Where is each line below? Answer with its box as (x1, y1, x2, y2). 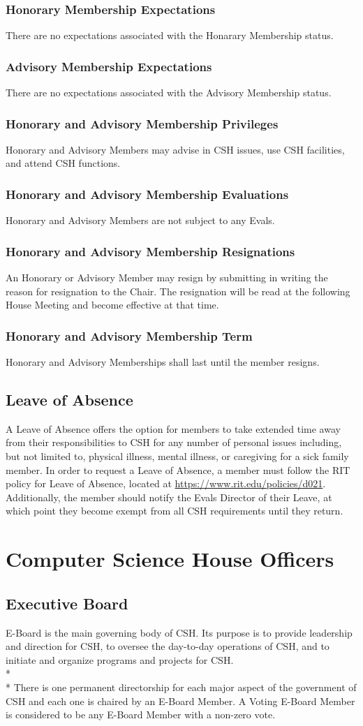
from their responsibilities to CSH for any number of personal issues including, (6, 435, 342, 450)
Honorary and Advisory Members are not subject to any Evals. (6, 213, 275, 228)
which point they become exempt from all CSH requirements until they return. (6, 503, 343, 518)
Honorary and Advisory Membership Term (6, 327, 253, 344)
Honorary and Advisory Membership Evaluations (6, 185, 289, 202)
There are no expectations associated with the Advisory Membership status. (6, 85, 332, 100)
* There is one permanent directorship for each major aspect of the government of (6, 679, 357, 694)
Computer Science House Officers (6, 544, 334, 573)
